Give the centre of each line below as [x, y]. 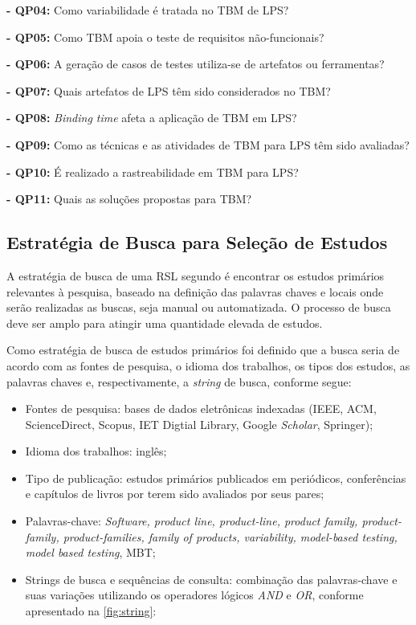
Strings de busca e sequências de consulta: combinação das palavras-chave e [211, 579]
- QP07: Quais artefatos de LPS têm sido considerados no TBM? [169, 90]
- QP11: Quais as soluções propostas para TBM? [129, 199]
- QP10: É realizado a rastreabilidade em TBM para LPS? [153, 172]
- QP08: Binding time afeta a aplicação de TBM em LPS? [152, 118]
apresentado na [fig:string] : [91, 611]
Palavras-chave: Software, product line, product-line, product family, [192, 521]
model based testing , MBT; [90, 552]
